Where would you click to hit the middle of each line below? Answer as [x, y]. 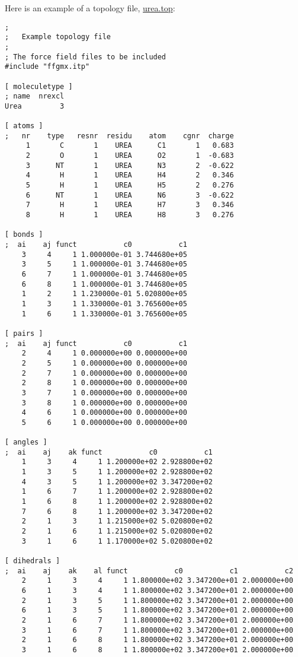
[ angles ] [26, 442]
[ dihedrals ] [33, 561]
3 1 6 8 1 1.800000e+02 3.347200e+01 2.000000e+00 [157, 650]
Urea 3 [35, 106]
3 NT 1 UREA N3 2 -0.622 [130, 165]
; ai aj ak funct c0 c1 [109, 452]
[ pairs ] [24, 333]
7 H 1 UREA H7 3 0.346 [130, 205]
